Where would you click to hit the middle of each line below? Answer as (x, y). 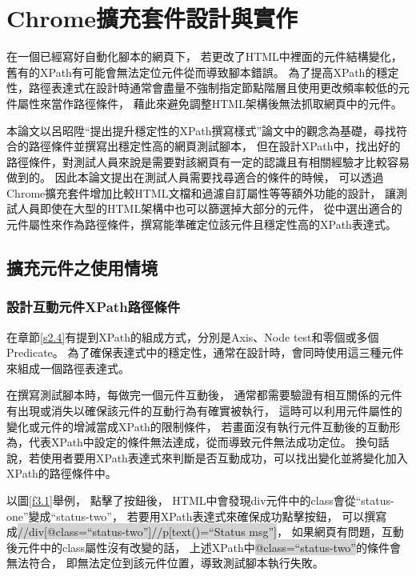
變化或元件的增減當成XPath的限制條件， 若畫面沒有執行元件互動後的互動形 (204, 426)
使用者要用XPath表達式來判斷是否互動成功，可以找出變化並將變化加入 (224, 457)
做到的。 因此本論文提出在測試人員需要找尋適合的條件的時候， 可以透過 (195, 177)
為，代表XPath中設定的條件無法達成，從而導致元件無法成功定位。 (179, 442)
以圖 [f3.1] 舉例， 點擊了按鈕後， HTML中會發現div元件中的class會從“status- (200, 500)
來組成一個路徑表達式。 (68, 368)
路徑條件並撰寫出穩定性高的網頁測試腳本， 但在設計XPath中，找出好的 (214, 146)
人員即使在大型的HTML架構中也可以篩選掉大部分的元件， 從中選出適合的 (210, 208)
